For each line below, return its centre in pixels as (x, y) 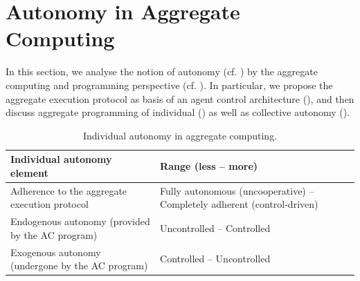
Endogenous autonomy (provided (80, 221)
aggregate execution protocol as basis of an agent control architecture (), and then (180, 98)
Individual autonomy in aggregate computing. (180, 135)
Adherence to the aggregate (69, 190)
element (29, 172)
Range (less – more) (209, 166)
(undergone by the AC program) (79, 265)
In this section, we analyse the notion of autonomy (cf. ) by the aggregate (162, 71)
